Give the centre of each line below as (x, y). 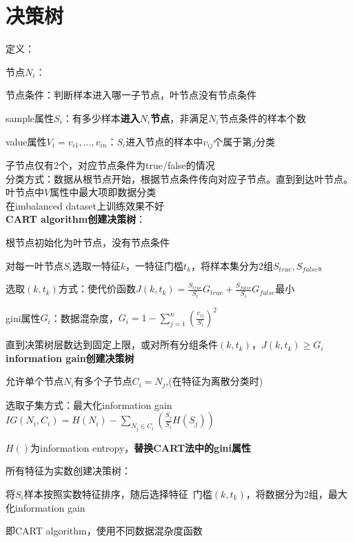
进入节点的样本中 (164, 141)
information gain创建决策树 (70, 358)
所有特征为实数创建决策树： (68, 471)
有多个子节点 (103, 381)
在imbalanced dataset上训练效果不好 (85, 205)
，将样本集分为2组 (232, 265)
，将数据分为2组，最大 (296, 493)
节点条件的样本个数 (262, 118)
